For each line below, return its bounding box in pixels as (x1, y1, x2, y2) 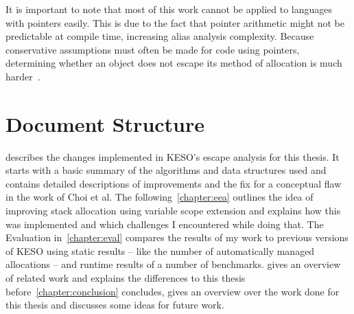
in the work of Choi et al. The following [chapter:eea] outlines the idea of (5, 190, 314, 204)
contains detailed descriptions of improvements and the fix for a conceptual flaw (5, 176, 342, 190)
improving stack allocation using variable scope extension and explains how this (5, 203, 341, 218)
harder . (5, 69, 40, 83)
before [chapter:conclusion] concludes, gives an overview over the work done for (5, 284, 340, 298)
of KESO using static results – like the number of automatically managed (5, 243, 315, 258)
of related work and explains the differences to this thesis (5, 271, 246, 285)
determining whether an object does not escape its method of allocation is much (5, 56, 342, 70)
